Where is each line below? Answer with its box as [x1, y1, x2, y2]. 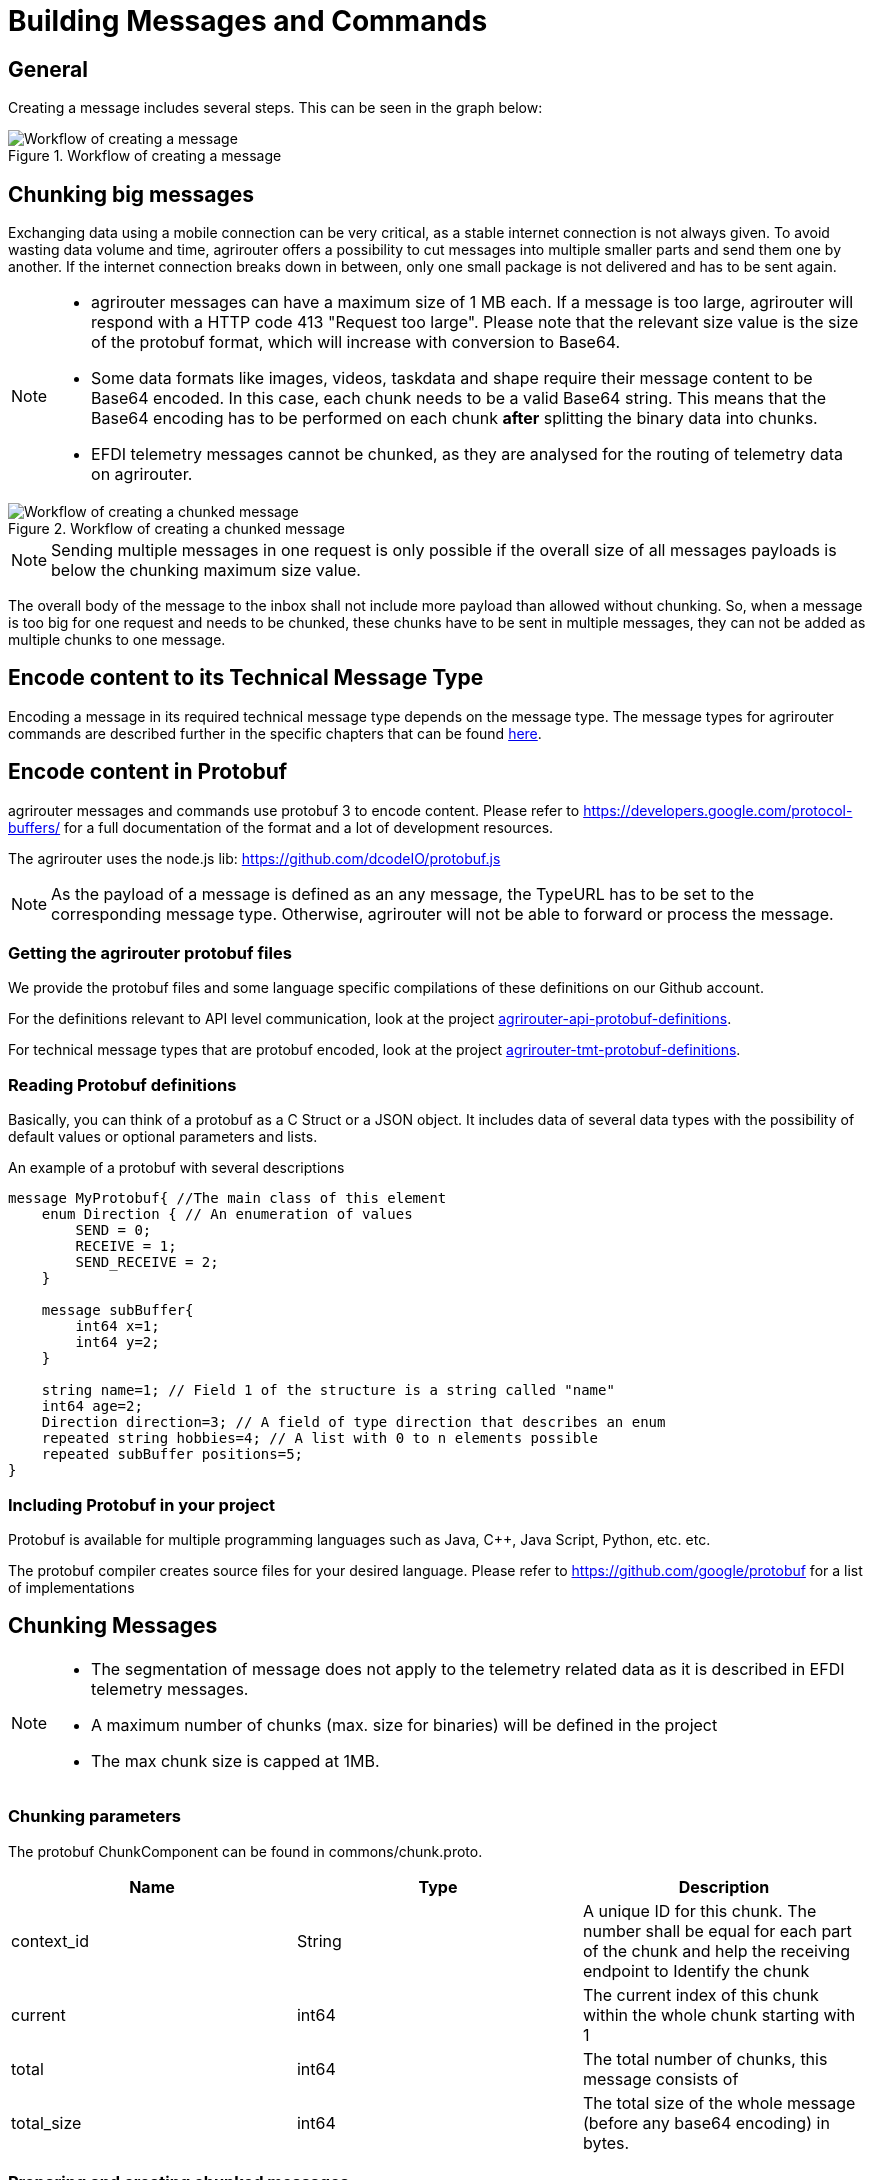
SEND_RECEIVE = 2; [75, 1254, 219, 1271]
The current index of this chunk [582, 1984, 819, 2005]
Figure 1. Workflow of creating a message [8, 147, 282, 165]
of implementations [8, 1578, 135, 1596]
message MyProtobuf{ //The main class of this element [8, 1190, 447, 1207]
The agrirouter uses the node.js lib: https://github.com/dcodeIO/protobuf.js [8, 849, 501, 867]
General [8, 56, 89, 82]
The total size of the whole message [582, 2092, 856, 2113]
